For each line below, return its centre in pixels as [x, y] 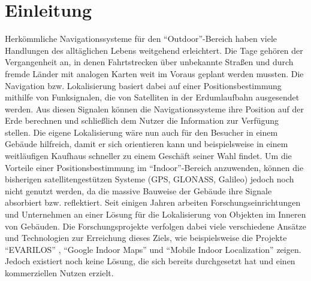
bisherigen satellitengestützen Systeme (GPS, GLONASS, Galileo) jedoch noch [150, 179]
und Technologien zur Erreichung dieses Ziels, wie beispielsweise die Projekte [146, 238]
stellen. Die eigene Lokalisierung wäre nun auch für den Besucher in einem [141, 132]
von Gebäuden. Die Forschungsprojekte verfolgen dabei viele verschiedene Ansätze [156, 226]
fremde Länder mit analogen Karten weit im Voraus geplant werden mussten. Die [154, 73]
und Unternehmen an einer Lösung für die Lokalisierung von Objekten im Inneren [155, 214]
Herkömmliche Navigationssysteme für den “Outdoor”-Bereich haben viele [141, 39]
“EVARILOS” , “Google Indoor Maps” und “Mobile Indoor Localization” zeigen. [153, 249]
